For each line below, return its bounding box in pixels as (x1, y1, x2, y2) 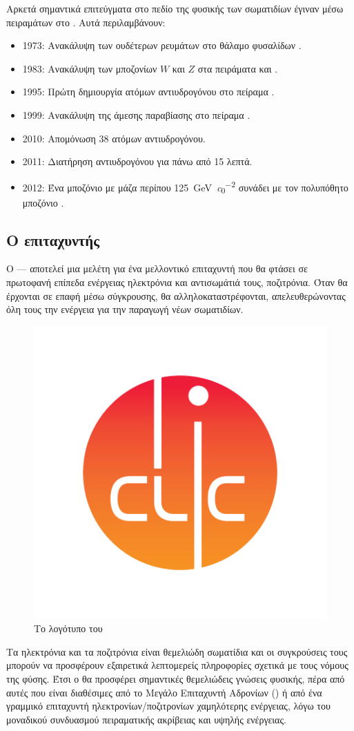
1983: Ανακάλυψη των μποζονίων (22, 61, 157, 75)
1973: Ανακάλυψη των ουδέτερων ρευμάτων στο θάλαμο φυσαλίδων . (22, 38, 302, 53)
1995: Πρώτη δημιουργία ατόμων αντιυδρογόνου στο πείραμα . (22, 84, 275, 99)
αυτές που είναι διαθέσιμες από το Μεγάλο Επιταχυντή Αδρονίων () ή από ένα (6, 685, 322, 699)
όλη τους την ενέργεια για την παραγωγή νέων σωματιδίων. (6, 302, 244, 316)
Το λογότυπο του (34, 621, 103, 636)
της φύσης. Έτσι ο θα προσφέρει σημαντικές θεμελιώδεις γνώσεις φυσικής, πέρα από (6, 672, 345, 686)
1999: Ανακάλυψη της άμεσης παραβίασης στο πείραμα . (22, 107, 250, 122)
